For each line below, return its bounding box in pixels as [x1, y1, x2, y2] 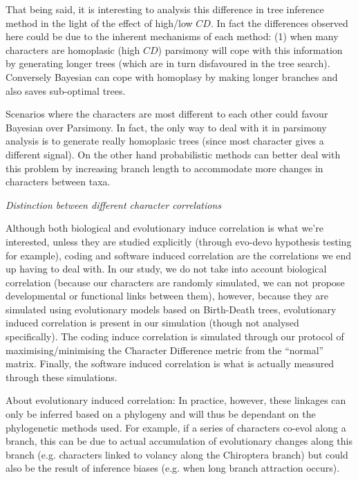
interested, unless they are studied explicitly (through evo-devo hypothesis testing [6, 234, 352, 248]
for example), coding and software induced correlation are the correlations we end [6, 248, 352, 262]
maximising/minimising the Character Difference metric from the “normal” [6, 342, 324, 357]
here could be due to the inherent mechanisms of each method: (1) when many [6, 29, 339, 44]
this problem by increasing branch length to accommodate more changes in [6, 160, 323, 175]
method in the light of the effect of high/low [6, 15, 193, 30]
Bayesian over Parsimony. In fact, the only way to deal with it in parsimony [6, 120, 327, 134]
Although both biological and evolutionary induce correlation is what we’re [6, 221, 323, 235]
